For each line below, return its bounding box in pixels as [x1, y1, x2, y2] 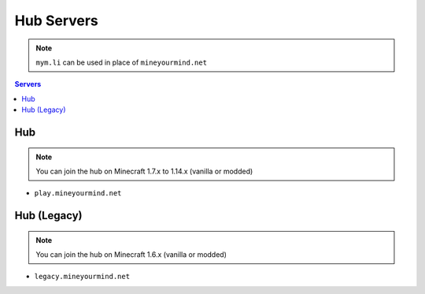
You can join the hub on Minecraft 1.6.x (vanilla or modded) [35, 250, 227, 259]
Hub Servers [14, 12, 98, 29]
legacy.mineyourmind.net [34, 272, 130, 281]
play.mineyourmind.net [34, 189, 122, 198]
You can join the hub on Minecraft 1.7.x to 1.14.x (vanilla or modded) [35, 166, 253, 176]
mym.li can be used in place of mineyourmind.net [35, 58, 208, 67]
